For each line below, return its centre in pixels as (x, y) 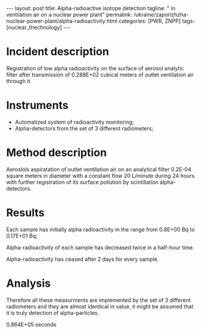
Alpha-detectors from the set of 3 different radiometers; (84, 128)
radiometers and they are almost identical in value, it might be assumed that (100, 306)
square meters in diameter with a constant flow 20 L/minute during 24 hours (100, 176)
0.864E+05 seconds (31, 324)
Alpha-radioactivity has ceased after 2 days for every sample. (82, 259)
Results (25, 213)
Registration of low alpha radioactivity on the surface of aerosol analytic (95, 68)
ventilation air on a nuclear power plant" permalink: (69, 14)
